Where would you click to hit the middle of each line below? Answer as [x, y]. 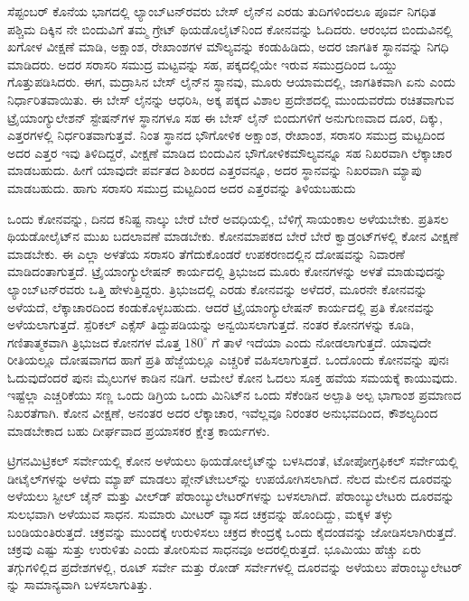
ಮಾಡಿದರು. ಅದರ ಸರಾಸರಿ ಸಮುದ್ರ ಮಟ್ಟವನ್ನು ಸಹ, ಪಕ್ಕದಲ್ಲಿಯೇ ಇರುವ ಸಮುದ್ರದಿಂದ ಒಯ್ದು [202, 64]
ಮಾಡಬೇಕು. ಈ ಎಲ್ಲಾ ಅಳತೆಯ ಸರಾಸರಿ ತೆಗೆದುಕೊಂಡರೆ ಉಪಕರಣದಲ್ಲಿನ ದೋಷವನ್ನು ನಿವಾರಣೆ [206, 253]
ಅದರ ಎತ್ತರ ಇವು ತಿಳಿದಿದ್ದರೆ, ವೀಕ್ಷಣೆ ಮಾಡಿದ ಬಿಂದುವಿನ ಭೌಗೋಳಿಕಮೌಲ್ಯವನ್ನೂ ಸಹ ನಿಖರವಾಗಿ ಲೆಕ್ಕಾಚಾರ [230, 152]
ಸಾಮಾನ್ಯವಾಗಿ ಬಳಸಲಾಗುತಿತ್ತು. [88, 584]
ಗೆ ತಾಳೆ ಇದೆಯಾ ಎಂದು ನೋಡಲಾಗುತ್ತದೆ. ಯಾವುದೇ [322, 342]
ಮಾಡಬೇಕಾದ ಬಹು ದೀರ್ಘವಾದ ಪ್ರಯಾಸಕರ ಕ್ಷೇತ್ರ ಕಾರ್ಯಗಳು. [139, 430]
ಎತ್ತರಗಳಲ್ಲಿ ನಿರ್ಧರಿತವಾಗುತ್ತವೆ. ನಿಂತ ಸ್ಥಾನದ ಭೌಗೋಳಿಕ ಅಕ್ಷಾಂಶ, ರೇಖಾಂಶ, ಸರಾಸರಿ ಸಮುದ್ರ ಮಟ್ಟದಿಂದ [226, 135]
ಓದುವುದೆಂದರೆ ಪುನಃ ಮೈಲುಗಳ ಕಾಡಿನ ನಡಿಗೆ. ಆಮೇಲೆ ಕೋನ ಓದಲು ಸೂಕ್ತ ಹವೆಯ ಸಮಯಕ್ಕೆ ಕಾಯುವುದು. [233, 377]
